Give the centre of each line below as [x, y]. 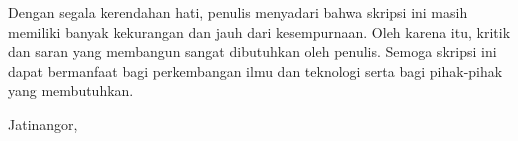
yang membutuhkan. [71, 90]
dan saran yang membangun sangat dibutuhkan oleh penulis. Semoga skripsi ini [252, 51]
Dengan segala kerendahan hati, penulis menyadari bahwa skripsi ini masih [238, 12]
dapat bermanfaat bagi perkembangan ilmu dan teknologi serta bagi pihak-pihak [255, 70]
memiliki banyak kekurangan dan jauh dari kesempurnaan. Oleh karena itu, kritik [259, 31]
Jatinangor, [43, 123]
